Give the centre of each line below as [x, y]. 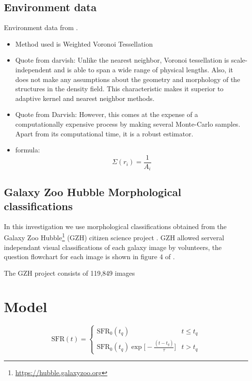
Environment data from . [41, 27]
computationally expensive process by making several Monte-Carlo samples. [128, 124]
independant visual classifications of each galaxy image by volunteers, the [113, 247]
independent [33, 69]
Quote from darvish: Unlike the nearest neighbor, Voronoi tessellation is [122, 60]
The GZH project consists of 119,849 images [70, 273]
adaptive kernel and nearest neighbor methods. [85, 98]
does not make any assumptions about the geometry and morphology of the [128, 79]
